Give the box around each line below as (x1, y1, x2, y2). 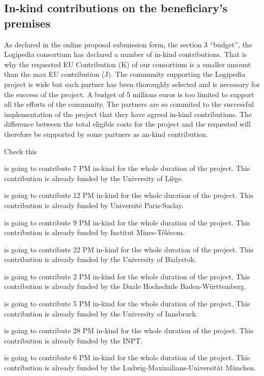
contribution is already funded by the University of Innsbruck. (4, 308, 198, 319)
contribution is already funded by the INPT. (4, 335, 143, 345)
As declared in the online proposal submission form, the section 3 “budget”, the (4, 39, 252, 49)
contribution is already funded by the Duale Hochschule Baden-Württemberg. (4, 281, 246, 292)
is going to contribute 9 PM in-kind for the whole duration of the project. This (4, 217, 250, 227)
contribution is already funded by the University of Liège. (4, 172, 184, 183)
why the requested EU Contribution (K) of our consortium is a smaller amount (4, 59, 251, 69)
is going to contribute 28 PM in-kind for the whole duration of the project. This (4, 325, 254, 336)
